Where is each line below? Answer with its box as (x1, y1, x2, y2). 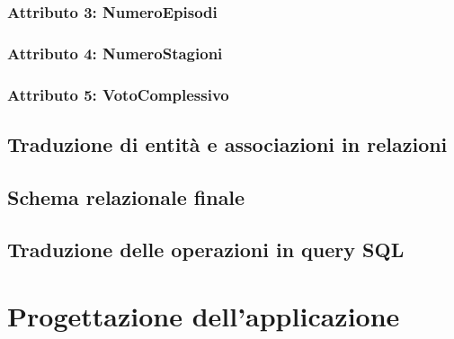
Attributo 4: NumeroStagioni (7, 41, 223, 64)
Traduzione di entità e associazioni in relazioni (7, 129, 448, 157)
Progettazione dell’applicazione (7, 298, 400, 335)
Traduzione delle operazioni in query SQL (7, 236, 405, 263)
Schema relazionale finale (7, 183, 245, 210)
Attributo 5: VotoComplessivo (7, 83, 229, 105)
